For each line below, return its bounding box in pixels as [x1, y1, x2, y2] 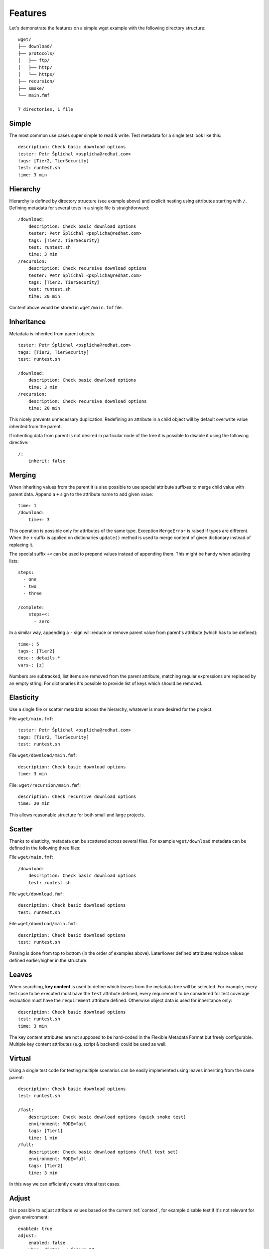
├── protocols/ [18, 50, 55, 56]
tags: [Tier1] [28, 1128, 63, 1134]
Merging [9, 471, 36, 480]
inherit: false [28, 458, 66, 464]
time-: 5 [18, 641, 39, 647]
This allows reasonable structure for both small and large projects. [9, 812, 145, 818]
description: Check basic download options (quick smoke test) [28, 1114, 186, 1120]
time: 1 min [28, 1135, 58, 1141]
